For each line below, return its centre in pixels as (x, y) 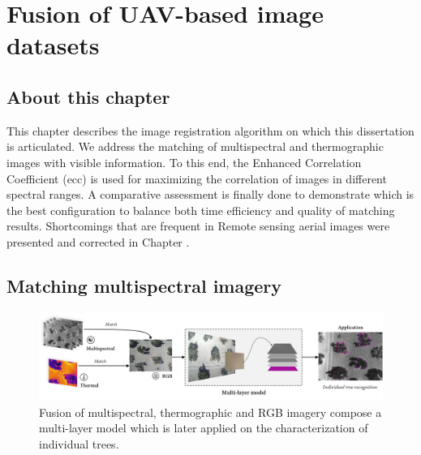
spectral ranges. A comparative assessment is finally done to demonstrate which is (210, 194)
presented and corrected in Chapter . (98, 241)
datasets (53, 45)
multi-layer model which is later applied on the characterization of (204, 428)
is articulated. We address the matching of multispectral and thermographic (195, 146)
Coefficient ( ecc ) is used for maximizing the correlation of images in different (197, 178)
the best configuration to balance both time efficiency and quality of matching (201, 210)
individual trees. (79, 443)
